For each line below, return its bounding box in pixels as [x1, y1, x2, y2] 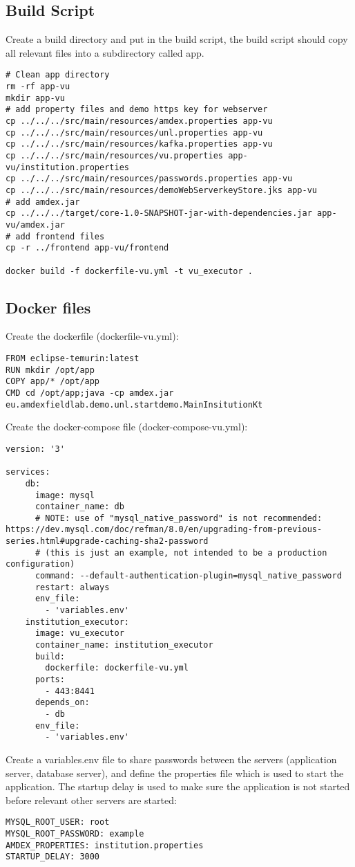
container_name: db [35, 502, 124, 512]
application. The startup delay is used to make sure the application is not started [6, 779, 350, 794]
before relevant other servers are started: [6, 792, 177, 807]
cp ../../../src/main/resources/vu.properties [6, 150, 223, 161]
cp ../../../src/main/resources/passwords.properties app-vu [6, 174, 293, 184]
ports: [35, 675, 65, 684]
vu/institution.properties [6, 162, 129, 172]
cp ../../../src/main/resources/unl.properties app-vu [6, 127, 263, 138]
